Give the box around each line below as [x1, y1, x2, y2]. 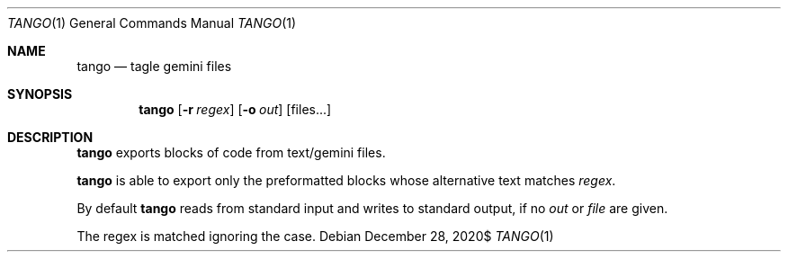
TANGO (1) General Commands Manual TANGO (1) [7, 15, 297, 31]
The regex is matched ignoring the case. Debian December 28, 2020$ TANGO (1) [76, 228, 554, 244]
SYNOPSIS [7, 86, 73, 102]
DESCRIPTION [7, 129, 94, 145]
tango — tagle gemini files [76, 58, 232, 74]
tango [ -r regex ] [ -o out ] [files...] [139, 102, 332, 117]
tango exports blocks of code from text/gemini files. [76, 145, 386, 160]
